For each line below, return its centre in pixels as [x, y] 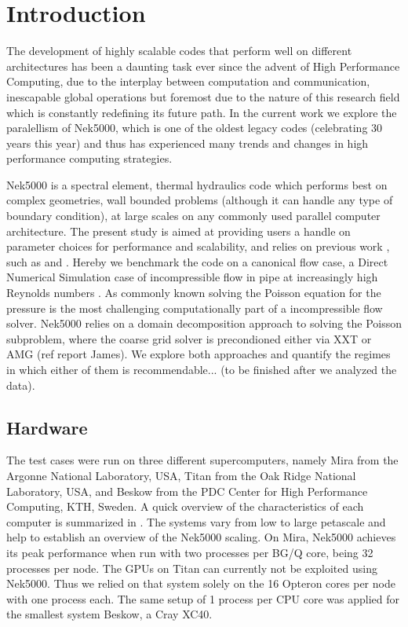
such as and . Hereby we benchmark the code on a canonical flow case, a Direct [197, 261]
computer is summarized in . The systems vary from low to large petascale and [196, 521]
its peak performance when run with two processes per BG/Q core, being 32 [190, 552]
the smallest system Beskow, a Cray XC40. [109, 614]
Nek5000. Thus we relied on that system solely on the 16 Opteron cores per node [201, 583]
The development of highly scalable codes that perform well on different [179, 51]
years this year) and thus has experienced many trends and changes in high [188, 143]
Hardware [47, 427]
